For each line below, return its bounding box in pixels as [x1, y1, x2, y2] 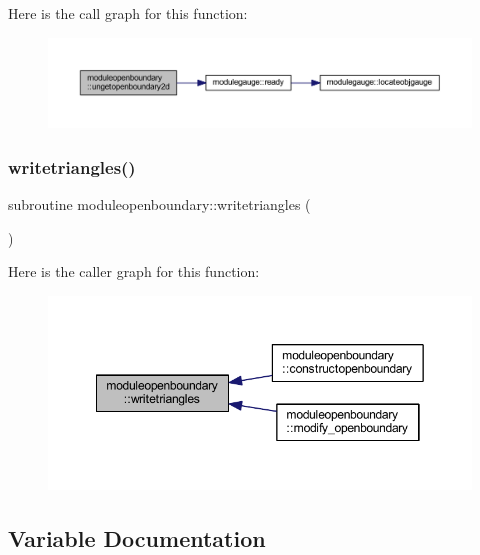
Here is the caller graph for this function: [8, 261, 260, 282]
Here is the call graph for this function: [8, 3, 248, 23]
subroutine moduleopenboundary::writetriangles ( [8, 194, 311, 215]
